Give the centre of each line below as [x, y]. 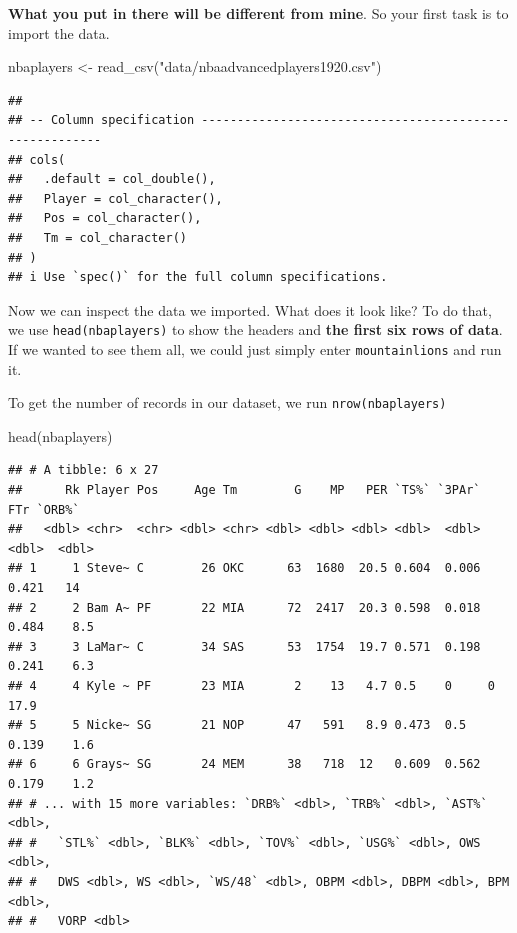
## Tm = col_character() [97, 237]
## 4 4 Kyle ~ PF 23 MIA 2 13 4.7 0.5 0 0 [251, 686]
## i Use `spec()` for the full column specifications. [198, 277]
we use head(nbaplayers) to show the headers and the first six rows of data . [255, 329]
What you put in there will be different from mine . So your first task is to [258, 13]
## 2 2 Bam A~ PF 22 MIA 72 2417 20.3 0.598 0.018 [244, 607]
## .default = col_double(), [112, 179]
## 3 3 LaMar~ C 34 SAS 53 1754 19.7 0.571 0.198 [244, 646]
